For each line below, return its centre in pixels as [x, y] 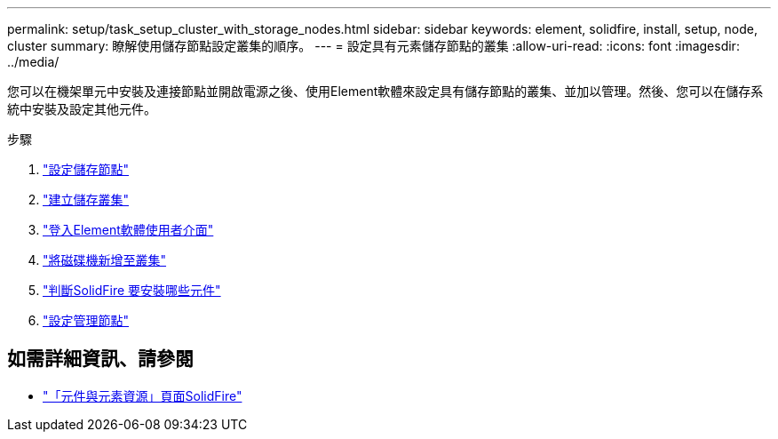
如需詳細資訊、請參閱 [100, 359]
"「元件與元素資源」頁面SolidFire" [143, 395]
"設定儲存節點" [86, 169]
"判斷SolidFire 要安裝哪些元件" [132, 290]
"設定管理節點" [86, 320]
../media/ [33, 62]
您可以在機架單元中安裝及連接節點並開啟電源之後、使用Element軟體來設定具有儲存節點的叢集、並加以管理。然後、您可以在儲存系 [385, 91]
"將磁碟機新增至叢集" [105, 260]
